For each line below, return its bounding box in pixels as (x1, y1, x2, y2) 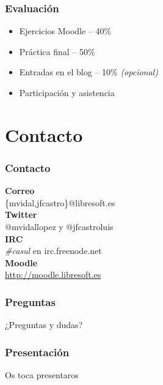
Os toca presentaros (5, 368, 79, 381)
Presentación (5, 344, 70, 359)
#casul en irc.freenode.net (5, 244, 102, 257)
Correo (5, 184, 35, 197)
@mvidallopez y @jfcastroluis (5, 220, 114, 233)
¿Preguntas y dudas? (5, 318, 83, 331)
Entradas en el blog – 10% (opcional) (19, 65, 158, 78)
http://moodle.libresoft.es (5, 268, 101, 281)
